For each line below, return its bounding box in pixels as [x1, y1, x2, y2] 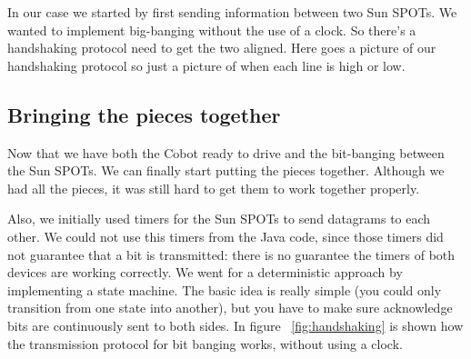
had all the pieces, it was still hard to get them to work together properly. [7, 178, 420, 197]
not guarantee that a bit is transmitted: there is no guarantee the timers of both [7, 244, 456, 264]
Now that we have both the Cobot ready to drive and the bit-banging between [7, 143, 445, 162]
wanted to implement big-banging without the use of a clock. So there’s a [7, 20, 416, 39]
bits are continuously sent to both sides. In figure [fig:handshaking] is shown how [7, 315, 464, 334]
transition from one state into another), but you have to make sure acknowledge [7, 298, 453, 317]
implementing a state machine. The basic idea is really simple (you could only [7, 280, 442, 299]
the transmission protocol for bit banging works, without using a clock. [7, 334, 403, 353]
